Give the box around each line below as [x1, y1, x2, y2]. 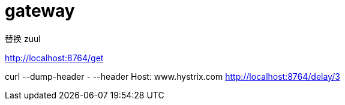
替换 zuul [5, 33, 41, 44]
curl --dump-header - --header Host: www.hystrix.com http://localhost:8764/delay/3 [5, 71, 340, 82]
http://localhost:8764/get [5, 52, 104, 63]
